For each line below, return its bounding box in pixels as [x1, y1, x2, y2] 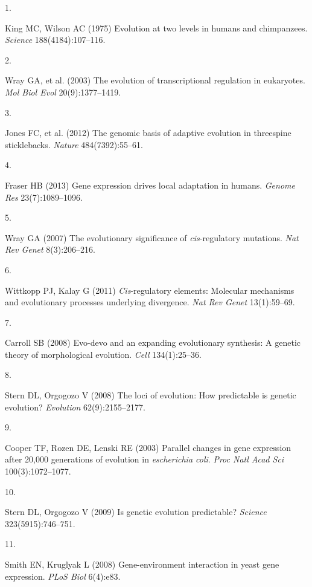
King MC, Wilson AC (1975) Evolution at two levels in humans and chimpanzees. [5, 21, 308, 34]
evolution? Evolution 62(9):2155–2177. [5, 400, 145, 413]
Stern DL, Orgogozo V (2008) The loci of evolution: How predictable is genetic [5, 389, 296, 401]
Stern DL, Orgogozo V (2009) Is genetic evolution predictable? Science [5, 505, 267, 518]
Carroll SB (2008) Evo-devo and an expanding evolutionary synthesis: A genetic [5, 336, 301, 349]
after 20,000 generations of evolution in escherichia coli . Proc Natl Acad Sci [5, 453, 284, 465]
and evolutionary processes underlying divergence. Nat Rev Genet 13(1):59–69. [5, 296, 295, 308]
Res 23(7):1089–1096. [5, 190, 83, 203]
